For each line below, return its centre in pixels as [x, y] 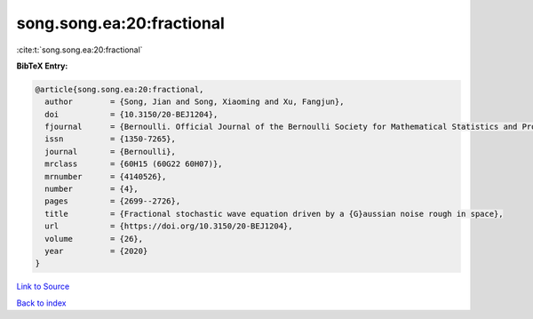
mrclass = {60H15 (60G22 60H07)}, [134, 164]
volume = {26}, [94, 239]
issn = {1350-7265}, [111, 139]
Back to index [41, 303]
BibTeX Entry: [42, 66]
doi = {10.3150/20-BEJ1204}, [131, 114]
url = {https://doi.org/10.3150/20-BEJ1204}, [169, 226]
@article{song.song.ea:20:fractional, [119, 89]
